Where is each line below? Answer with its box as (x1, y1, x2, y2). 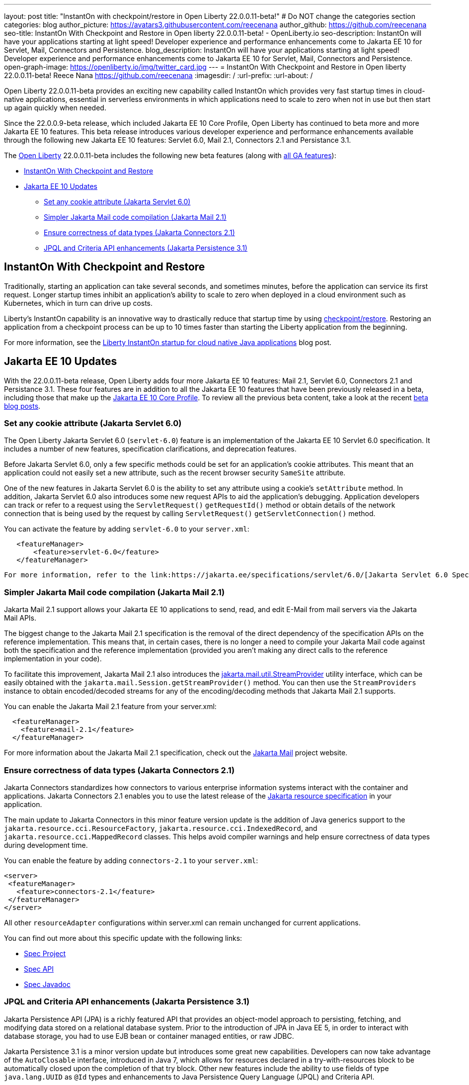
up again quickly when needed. (4, 103, 106, 112)
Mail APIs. (4, 614, 37, 623)
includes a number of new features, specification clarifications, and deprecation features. (4, 445, 297, 453)
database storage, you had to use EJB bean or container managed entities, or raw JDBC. (4, 1031, 294, 1040)
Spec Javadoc (24, 980, 71, 989)
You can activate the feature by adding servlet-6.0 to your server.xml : (4, 525, 249, 534)
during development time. (4, 840, 88, 849)
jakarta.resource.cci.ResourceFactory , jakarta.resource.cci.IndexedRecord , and (4, 823, 317, 832)
